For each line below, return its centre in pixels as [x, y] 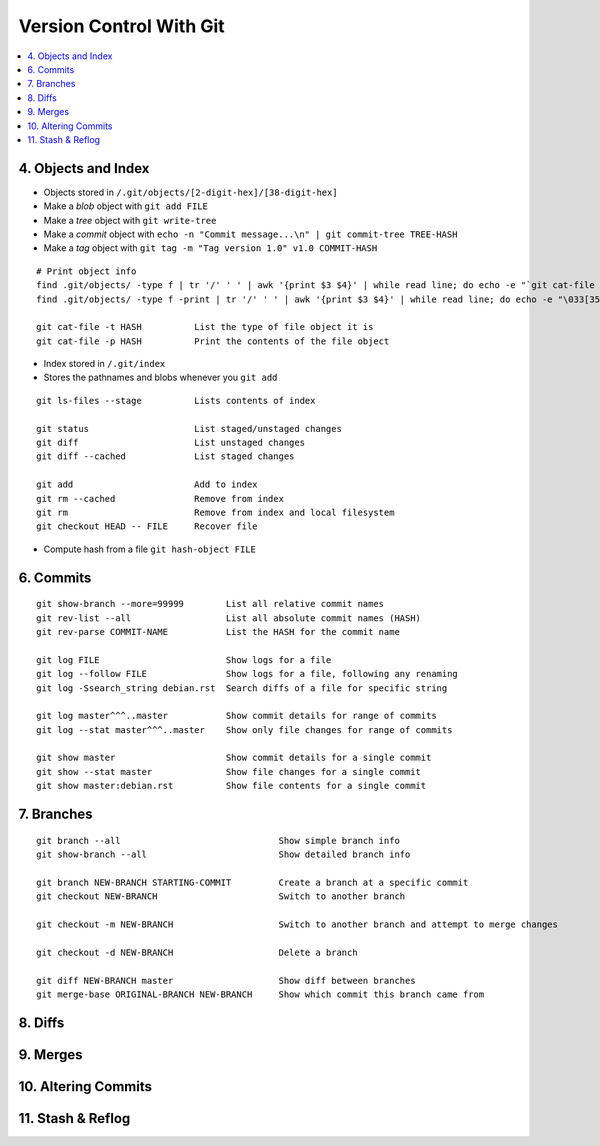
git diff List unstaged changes [170, 443]
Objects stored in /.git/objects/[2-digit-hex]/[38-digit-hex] [191, 192]
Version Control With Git [121, 26]
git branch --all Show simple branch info [218, 840]
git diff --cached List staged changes [165, 456]
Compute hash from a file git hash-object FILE [150, 549]
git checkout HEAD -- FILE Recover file [147, 526]
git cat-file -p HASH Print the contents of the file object [213, 341]
